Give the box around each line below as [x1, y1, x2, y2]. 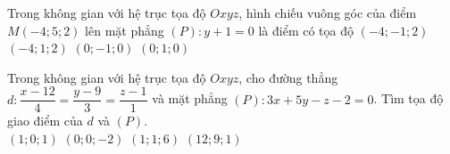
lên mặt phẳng [85, 20, 164, 39]
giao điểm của [7, 111, 83, 130]
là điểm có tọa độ [258, 20, 354, 39]
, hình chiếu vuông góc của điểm [238, 4, 417, 21]
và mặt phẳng [152, 89, 228, 108]
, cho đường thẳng [238, 68, 338, 86]
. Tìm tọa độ [373, 89, 444, 108]
